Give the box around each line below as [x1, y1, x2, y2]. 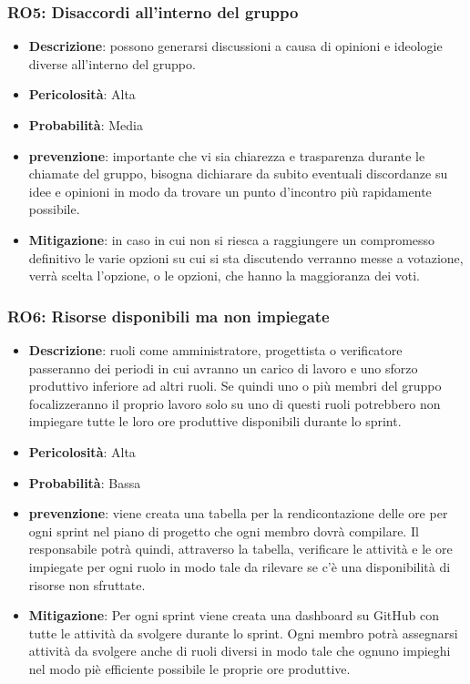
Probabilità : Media [28, 116, 143, 134]
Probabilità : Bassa [28, 473, 141, 492]
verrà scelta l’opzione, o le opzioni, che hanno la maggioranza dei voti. [28, 266, 420, 285]
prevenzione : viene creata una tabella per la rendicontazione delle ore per [28, 504, 448, 523]
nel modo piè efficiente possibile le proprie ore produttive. [28, 658, 351, 678]
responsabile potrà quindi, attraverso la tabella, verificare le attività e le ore [28, 539, 453, 558]
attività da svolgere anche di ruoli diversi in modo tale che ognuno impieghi [28, 641, 451, 660]
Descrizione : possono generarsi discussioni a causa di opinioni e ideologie [28, 36, 443, 56]
